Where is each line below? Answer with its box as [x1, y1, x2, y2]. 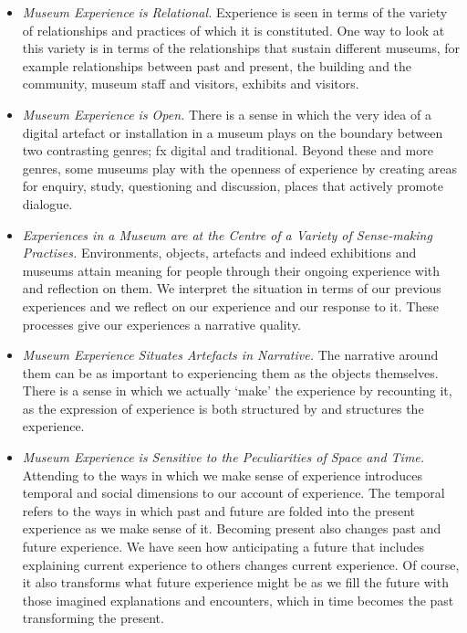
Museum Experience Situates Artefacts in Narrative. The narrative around [22, 345, 439, 364]
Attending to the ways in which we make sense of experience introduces [22, 465, 423, 484]
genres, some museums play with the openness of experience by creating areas [22, 158, 458, 177]
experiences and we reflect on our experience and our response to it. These [22, 296, 440, 315]
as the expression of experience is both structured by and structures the [22, 398, 424, 417]
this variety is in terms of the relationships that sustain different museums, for [22, 38, 461, 58]
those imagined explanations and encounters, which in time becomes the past [22, 590, 454, 609]
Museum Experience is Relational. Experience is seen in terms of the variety [22, 3, 448, 21]
